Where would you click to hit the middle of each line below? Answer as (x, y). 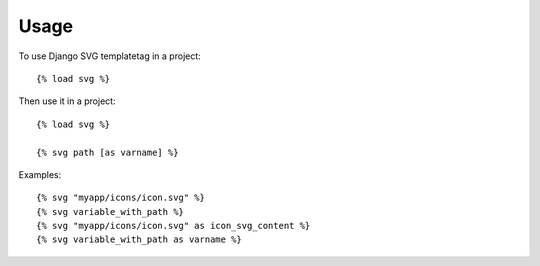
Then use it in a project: (67, 101)
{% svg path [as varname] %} (107, 152)
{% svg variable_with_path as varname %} (139, 239)
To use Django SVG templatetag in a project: (110, 56)
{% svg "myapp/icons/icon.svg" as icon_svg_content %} (173, 226)
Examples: (40, 174)
